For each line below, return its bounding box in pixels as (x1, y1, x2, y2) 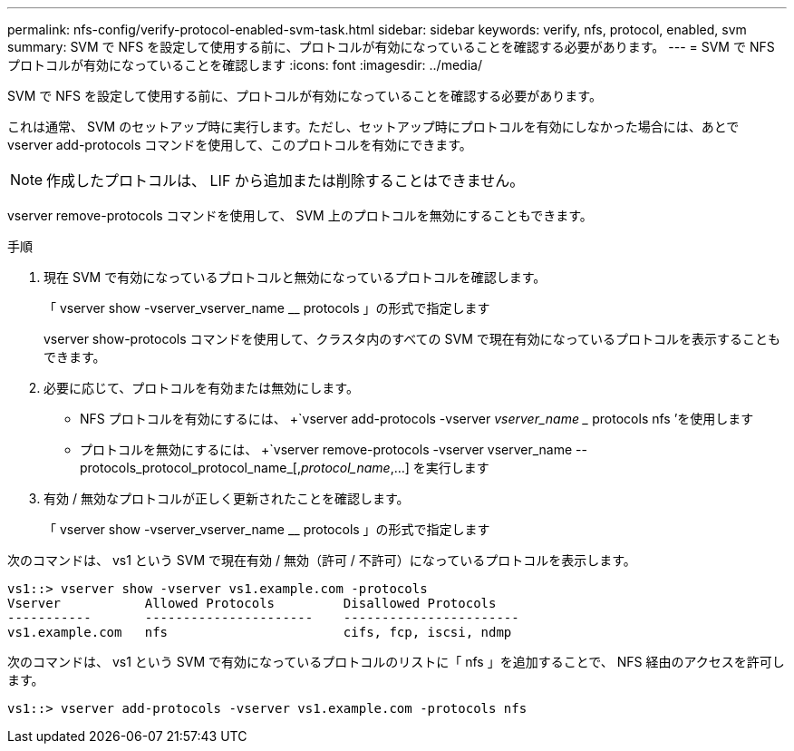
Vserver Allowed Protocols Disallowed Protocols (7, 596, 497, 610)
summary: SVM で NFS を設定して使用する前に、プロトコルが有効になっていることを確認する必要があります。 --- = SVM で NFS (7, 39, 775, 54)
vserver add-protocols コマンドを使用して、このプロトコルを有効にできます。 (7, 137, 472, 152)
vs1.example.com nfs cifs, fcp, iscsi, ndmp (7, 625, 512, 639)
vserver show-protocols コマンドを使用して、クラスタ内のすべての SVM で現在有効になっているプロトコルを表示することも (44, 331, 781, 346)
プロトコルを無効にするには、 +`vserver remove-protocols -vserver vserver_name (80, 442, 573, 457)
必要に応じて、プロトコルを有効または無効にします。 (44, 380, 359, 395)
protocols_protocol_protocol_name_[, (80, 460, 301, 475)
